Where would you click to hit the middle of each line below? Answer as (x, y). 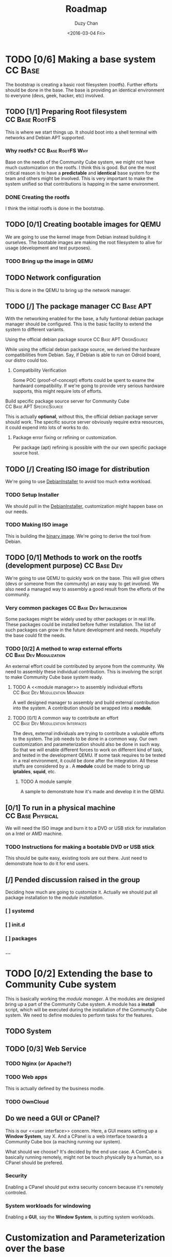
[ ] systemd (20, 911)
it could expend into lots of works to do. (47, 428)
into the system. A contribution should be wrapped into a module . (82, 708)
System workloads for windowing (48, 1206)
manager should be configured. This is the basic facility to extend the (79, 324)
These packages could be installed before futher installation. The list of (81, 624)
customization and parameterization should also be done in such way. (87, 744)
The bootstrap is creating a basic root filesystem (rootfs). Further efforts (82, 84)
